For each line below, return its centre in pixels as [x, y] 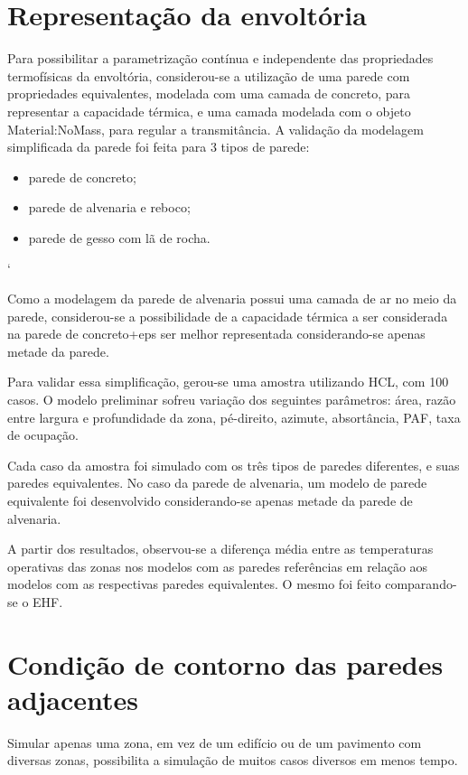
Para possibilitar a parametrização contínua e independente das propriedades [220, 58]
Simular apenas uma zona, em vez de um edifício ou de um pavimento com [215, 742]
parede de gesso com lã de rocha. [119, 237]
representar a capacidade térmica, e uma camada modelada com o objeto [209, 111]
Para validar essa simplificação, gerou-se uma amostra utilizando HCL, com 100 [228, 382]
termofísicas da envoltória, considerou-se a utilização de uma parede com [209, 75]
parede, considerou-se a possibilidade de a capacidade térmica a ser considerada [228, 316]
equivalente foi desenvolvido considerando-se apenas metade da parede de [210, 500]
